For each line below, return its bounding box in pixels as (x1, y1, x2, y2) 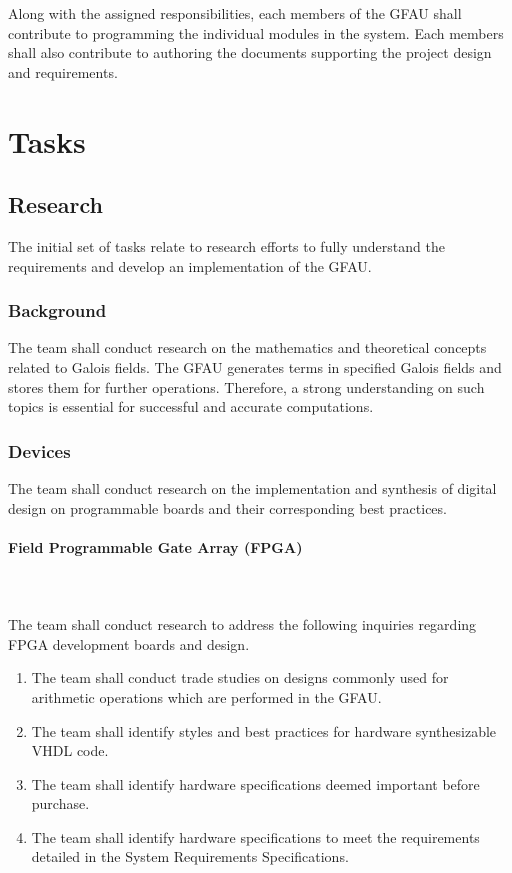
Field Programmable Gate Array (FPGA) (8, 536, 303, 557)
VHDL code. (31, 740, 109, 761)
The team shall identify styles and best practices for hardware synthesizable (31, 720, 497, 741)
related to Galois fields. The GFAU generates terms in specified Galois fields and (8, 356, 502, 377)
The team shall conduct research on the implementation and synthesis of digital (8, 477, 497, 498)
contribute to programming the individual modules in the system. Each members (8, 22, 504, 43)
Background (8, 298, 107, 323)
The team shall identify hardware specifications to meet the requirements (31, 826, 480, 847)
